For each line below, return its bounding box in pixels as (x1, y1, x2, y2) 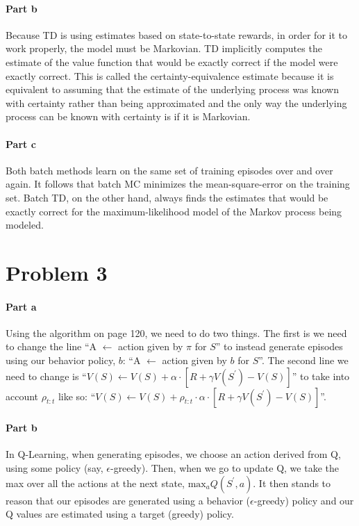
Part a (6, 299, 37, 313)
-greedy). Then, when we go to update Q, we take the (110, 461, 339, 475)
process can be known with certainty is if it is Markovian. (6, 109, 251, 124)
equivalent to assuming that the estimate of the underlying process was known (6, 82, 340, 97)
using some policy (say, (6, 461, 103, 475)
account (6, 388, 39, 403)
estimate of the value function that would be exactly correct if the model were (6, 54, 338, 69)
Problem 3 (6, 258, 108, 286)
